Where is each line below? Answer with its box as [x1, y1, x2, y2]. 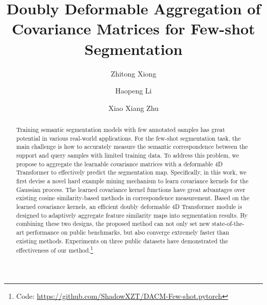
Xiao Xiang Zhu [108, 102, 159, 113]
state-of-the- [212, 219, 244, 228]
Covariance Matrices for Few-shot [12, 18, 255, 39]
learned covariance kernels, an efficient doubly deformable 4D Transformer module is [16, 202, 242, 211]
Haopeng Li [115, 85, 152, 96]
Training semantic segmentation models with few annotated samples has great [16, 125, 225, 134]
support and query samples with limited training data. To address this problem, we [16, 151, 239, 160]
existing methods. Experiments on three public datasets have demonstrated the [16, 236, 228, 245]
